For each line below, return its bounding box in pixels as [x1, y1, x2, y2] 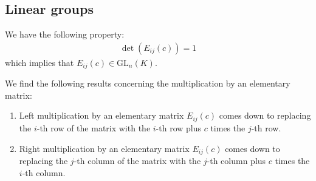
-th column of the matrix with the [74, 154, 201, 166]
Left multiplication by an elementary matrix [19, 109, 184, 122]
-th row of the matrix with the [36, 121, 151, 134]
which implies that [5, 56, 74, 68]
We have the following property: [5, 28, 125, 41]
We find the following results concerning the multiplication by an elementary [5, 77, 290, 90]
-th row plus [156, 121, 202, 134]
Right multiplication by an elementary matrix [19, 142, 190, 154]
